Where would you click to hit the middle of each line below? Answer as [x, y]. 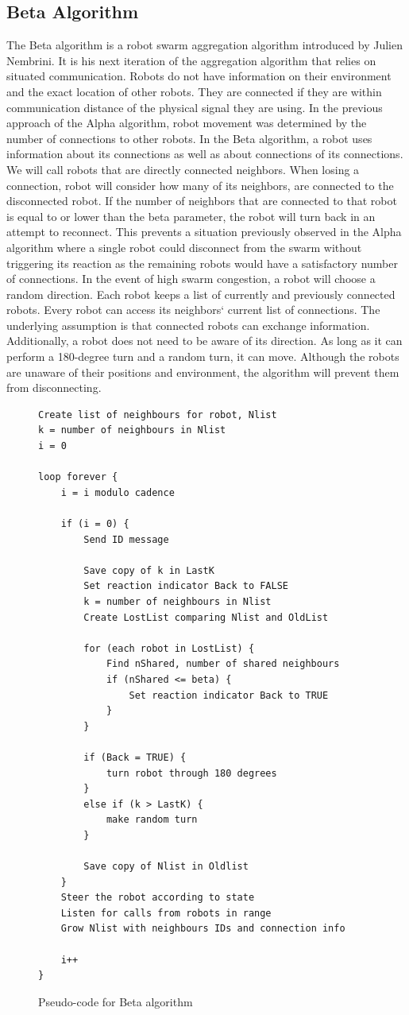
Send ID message [126, 539]
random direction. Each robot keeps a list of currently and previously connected [201, 294]
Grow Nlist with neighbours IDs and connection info [203, 929]
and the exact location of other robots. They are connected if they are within [194, 91]
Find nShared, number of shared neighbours [223, 664]
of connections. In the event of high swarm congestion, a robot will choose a [191, 279]
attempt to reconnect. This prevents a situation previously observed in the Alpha [204, 232]
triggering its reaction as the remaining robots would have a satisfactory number [202, 263]
